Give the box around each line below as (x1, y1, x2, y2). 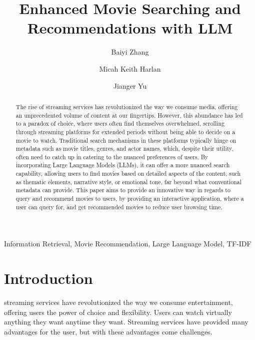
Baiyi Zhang (111, 47, 149, 57)
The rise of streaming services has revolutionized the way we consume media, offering (15, 102, 238, 111)
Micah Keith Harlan (99, 63, 161, 74)
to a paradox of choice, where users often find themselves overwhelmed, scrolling (15, 119, 225, 128)
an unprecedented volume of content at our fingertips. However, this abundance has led (15, 111, 243, 119)
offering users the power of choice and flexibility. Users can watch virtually (4, 306, 232, 317)
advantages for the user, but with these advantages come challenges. (4, 326, 212, 336)
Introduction (4, 268, 93, 288)
